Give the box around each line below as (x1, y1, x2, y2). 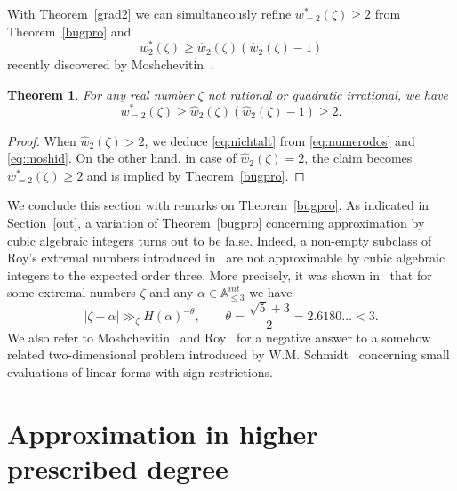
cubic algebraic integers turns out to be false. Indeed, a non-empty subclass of (7, 230, 432, 249)
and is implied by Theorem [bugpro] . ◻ (86, 165, 305, 184)
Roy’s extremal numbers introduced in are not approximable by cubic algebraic (7, 248, 445, 267)
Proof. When (7, 131, 76, 149)
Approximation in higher (7, 415, 318, 451)
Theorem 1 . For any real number (7, 85, 194, 103)
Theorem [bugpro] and (7, 21, 132, 40)
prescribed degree (7, 449, 228, 486)
